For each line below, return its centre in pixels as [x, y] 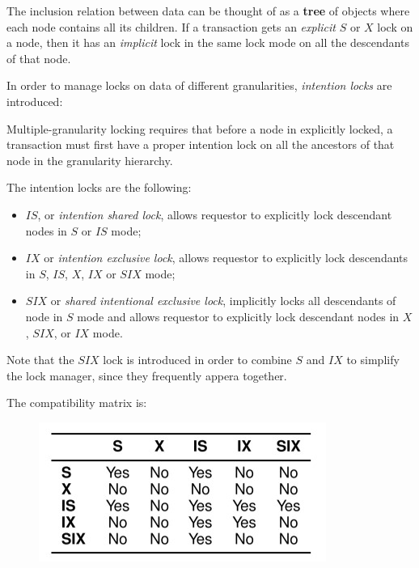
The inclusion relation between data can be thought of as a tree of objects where [208, 11]
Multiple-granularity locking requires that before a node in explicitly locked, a [200, 128]
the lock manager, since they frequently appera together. [147, 375]
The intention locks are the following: [99, 187]
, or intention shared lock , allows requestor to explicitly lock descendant [215, 214]
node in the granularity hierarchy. [90, 160]
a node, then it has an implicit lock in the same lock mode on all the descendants [208, 42]
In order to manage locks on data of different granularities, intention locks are [199, 85]
